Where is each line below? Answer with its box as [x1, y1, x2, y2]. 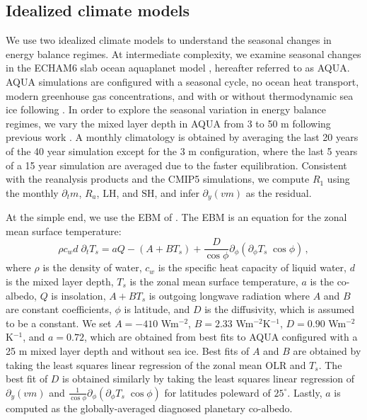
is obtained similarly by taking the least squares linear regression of [62, 371, 355, 386]
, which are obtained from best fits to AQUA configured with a [83, 329, 358, 344]
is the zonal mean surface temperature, [129, 274, 298, 289]
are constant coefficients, [6, 302, 112, 317]
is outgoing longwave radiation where [148, 288, 310, 302]
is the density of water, [42, 260, 142, 275]
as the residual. [245, 185, 312, 200]
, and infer [154, 185, 199, 200]
